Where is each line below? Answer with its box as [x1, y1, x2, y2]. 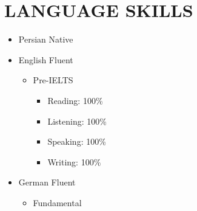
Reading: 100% [47, 94, 103, 106]
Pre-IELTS [33, 74, 73, 86]
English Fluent [18, 53, 73, 66]
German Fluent [18, 176, 76, 189]
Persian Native [18, 33, 73, 46]
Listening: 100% [47, 114, 107, 127]
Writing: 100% [47, 155, 101, 168]
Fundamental [33, 196, 82, 209]
